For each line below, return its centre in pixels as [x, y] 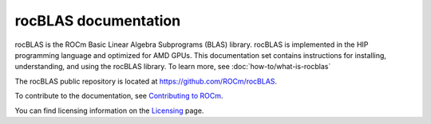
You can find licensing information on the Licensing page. [109, 110]
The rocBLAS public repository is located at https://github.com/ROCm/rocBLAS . [146, 81]
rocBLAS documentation [98, 21]
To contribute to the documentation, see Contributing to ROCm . [119, 96]
